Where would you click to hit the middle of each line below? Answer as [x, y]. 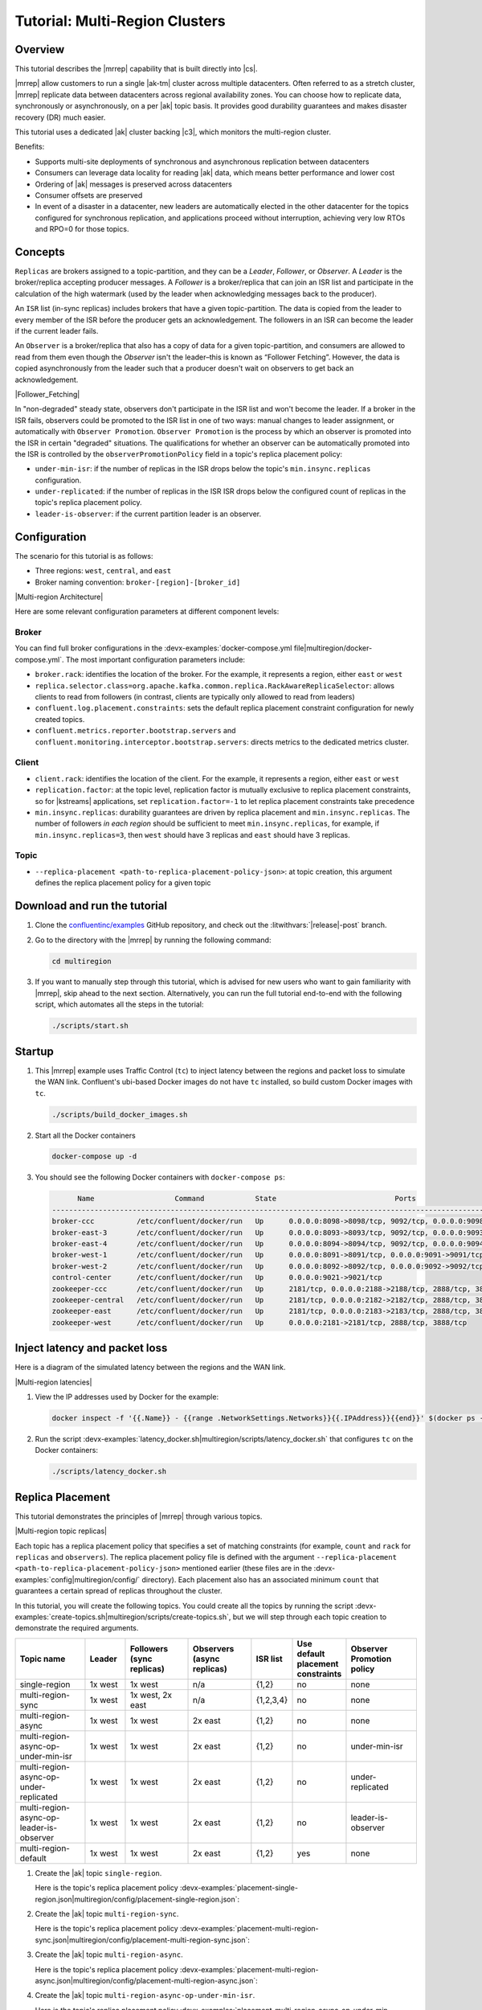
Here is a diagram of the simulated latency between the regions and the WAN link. [150, 1368]
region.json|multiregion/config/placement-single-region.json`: [137, 1899]
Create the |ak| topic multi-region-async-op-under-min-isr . [145, 1996]
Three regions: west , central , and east [103, 571]
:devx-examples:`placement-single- [239, 1888]
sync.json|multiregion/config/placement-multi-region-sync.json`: [143, 1940]
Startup [34, 1051]
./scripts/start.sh [90, 1026]
